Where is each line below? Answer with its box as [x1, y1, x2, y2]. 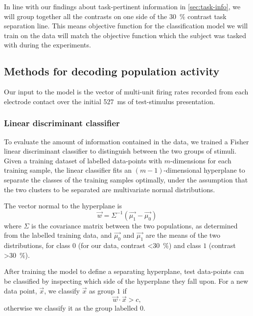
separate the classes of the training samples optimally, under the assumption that [4, 174, 248, 184]
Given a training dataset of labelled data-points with [4, 155, 162, 165]
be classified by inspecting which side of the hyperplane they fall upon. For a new [4, 275, 249, 286]
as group [89, 285, 115, 295]
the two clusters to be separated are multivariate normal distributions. [4, 184, 215, 194]
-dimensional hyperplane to [163, 165, 245, 175]
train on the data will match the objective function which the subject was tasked [4, 30, 246, 40]
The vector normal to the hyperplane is [4, 201, 122, 211]
